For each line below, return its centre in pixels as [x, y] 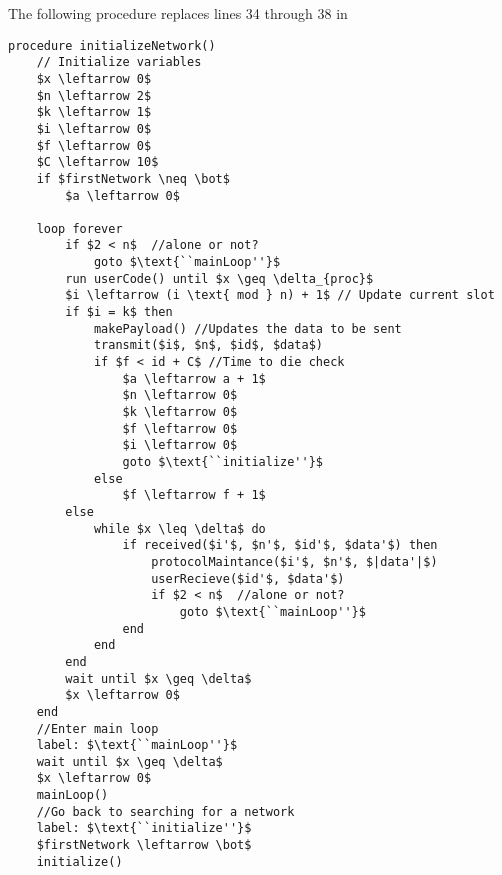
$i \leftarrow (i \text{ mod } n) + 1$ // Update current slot [280, 295]
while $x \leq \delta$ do [179, 528]
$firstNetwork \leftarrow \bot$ [144, 845]
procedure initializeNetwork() [112, 45]
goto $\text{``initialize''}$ [222, 462]
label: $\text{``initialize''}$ [144, 828]
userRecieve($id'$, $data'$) [248, 578]
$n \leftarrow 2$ [94, 95]
